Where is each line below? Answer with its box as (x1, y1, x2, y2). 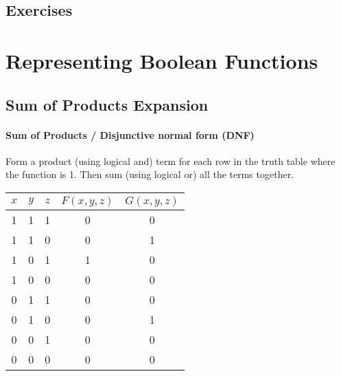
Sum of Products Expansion (5, 93, 209, 115)
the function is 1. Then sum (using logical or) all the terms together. (5, 167, 294, 181)
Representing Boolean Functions (5, 46, 318, 74)
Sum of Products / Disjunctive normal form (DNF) (5, 127, 255, 142)
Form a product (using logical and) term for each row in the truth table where (5, 153, 336, 168)
